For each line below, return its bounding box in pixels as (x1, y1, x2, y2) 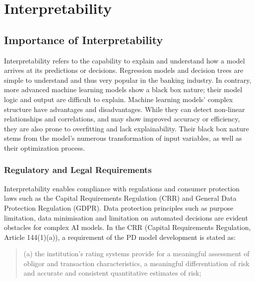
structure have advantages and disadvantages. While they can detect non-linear (4, 104, 245, 114)
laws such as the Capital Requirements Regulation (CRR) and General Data (4, 193, 237, 203)
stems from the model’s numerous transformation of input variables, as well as (4, 133, 242, 143)
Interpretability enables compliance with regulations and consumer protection (4, 183, 240, 193)
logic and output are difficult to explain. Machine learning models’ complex (4, 94, 233, 104)
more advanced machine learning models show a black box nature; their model (4, 84, 243, 95)
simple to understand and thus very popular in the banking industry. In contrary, (4, 74, 252, 85)
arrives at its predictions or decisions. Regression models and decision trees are (4, 65, 244, 75)
